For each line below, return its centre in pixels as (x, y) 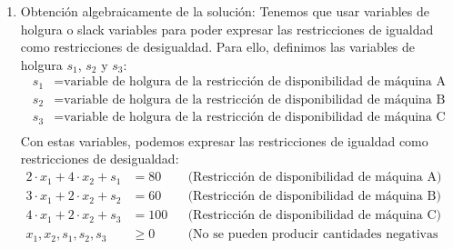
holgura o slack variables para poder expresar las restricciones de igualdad (227, 29)
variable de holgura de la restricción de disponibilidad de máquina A (255, 82)
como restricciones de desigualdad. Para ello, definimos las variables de (218, 47)
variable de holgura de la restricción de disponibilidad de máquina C (255, 118)
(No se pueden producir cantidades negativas (313, 235)
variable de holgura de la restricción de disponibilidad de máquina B (255, 100)
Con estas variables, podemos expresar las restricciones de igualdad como (224, 140)
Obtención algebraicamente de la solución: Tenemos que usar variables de (225, 11)
